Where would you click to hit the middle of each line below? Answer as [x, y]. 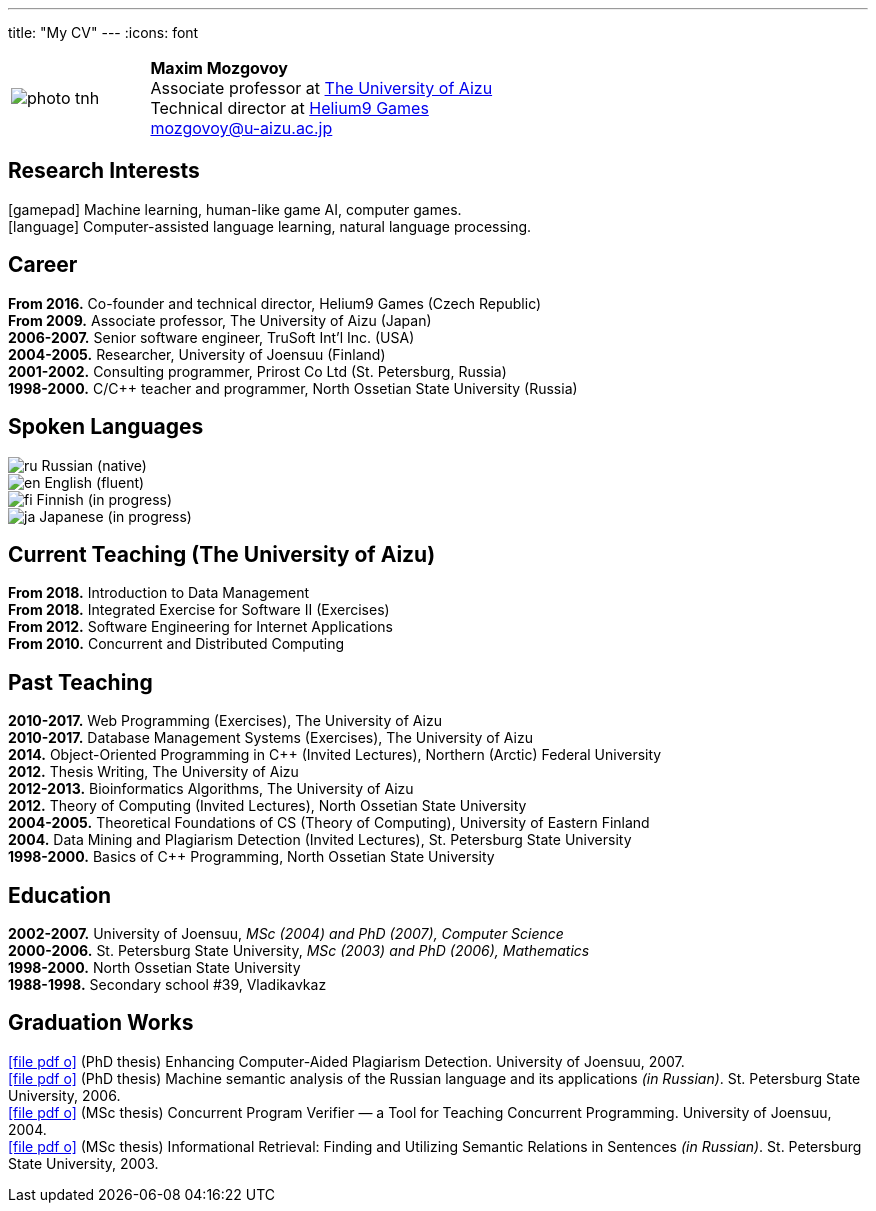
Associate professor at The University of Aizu [321, 88]
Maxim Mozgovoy [219, 68]
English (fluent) [94, 482]
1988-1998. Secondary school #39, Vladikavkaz [167, 985]
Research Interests [104, 171]
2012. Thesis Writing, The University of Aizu [153, 772]
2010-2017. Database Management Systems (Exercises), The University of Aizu [270, 738]
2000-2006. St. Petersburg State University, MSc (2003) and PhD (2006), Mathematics [299, 951]
